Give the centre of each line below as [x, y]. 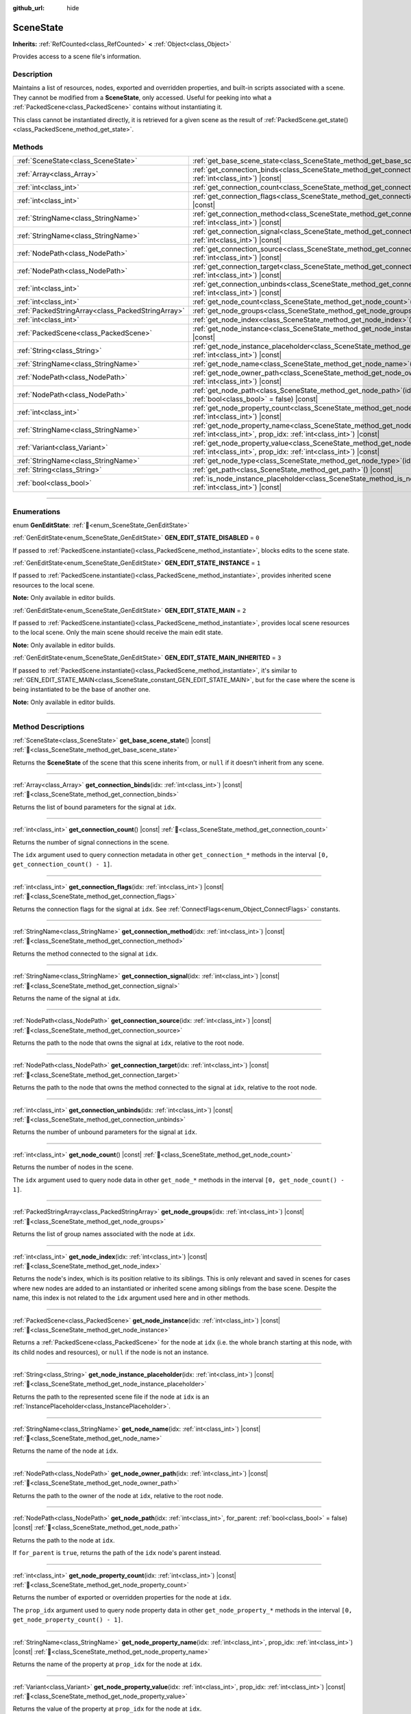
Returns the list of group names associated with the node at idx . [104, 1234]
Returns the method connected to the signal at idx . [85, 954]
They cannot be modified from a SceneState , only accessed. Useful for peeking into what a [142, 97]
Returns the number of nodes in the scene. [73, 1167]
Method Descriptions [49, 727]
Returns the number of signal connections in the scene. [91, 842]
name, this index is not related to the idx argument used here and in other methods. [131, 1298]
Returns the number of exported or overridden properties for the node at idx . [122, 1597]
